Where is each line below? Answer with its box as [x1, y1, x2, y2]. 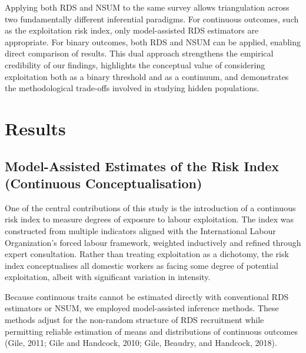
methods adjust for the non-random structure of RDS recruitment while [5, 314, 264, 326]
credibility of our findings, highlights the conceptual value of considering [5, 58, 265, 71]
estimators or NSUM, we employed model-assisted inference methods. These [5, 302, 279, 314]
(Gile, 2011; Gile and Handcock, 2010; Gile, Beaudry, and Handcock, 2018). [5, 337, 277, 349]
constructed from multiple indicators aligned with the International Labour [5, 224, 276, 237]
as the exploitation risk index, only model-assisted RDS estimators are [5, 24, 259, 36]
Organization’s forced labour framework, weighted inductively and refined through [5, 236, 301, 248]
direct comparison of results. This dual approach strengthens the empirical [5, 47, 274, 59]
